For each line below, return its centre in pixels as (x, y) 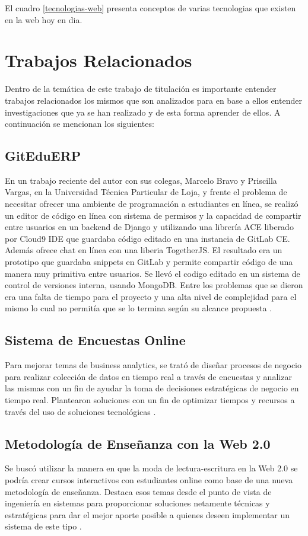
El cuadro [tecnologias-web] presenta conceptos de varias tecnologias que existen (150, 8)
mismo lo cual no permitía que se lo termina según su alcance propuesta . (139, 308)
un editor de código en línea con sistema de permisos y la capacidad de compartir (153, 215)
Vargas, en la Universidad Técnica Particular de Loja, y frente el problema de (146, 192)
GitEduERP (43, 156)
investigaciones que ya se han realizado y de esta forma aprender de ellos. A (143, 112)
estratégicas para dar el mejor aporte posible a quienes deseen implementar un (147, 514)
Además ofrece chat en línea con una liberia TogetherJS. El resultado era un (144, 250)
